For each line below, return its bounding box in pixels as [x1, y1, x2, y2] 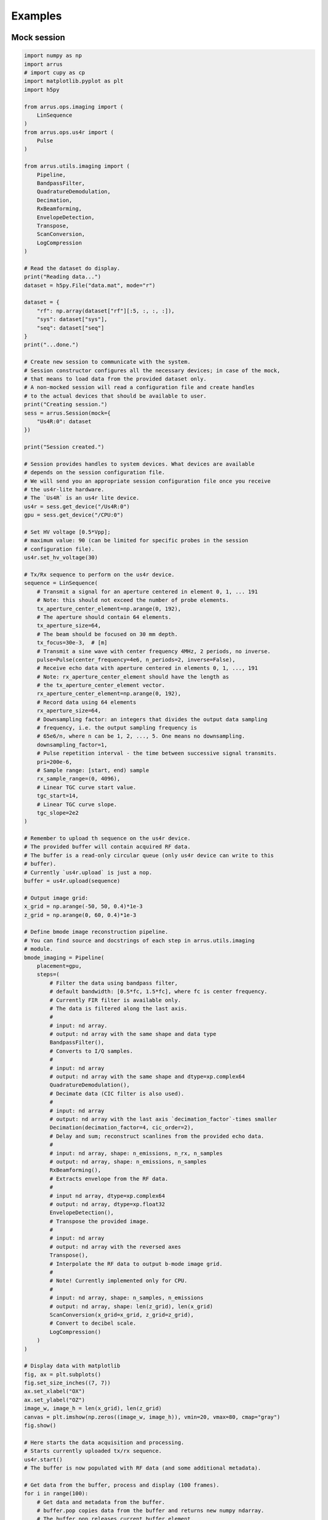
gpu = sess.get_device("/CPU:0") [24, 511, 124, 519]
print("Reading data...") [24, 274, 101, 280]
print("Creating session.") [24, 401, 108, 408]
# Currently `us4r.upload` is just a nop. [24, 869, 152, 876]
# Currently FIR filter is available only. [49, 997, 182, 1003]
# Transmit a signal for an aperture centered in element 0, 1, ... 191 [36, 588, 258, 595]
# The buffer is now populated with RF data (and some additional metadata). [24, 1465, 261, 1471]
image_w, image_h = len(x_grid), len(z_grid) [24, 1405, 162, 1412]
